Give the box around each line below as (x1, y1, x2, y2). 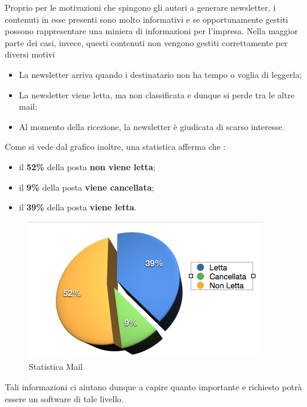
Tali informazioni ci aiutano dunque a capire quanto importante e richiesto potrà (5, 380, 302, 393)
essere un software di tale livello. (5, 392, 124, 405)
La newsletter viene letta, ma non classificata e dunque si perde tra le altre (19, 88, 294, 101)
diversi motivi (5, 48, 55, 61)
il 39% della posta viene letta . (19, 201, 137, 213)
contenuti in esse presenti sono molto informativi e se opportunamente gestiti (5, 13, 288, 25)
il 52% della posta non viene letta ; (19, 160, 156, 173)
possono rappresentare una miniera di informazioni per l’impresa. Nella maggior (5, 25, 298, 37)
